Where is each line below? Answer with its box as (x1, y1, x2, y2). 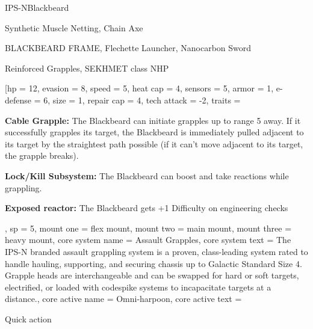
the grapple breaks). (5, 149, 79, 162)
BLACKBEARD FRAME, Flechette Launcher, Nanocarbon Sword (5, 42, 252, 54)
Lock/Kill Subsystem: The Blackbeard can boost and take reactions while (5, 169, 289, 182)
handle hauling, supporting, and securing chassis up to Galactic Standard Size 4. (5, 257, 302, 269)
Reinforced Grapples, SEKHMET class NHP (5, 61, 169, 74)
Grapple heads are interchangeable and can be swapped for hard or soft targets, (5, 269, 299, 281)
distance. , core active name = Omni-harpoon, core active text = (5, 292, 242, 305)
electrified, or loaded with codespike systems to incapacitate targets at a (5, 280, 271, 293)
